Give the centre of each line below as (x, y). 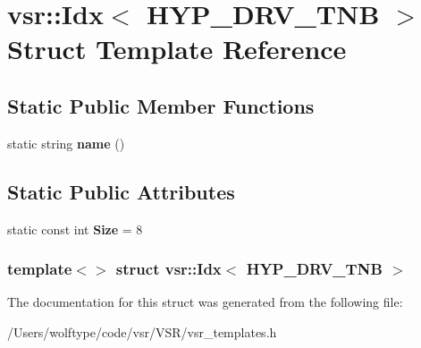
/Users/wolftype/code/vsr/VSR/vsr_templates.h (142, 331)
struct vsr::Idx (168, 269)
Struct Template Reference (177, 49)
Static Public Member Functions (161, 105)
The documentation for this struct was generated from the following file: (205, 302)
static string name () (66, 143)
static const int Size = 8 (75, 229)
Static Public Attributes (121, 191)
